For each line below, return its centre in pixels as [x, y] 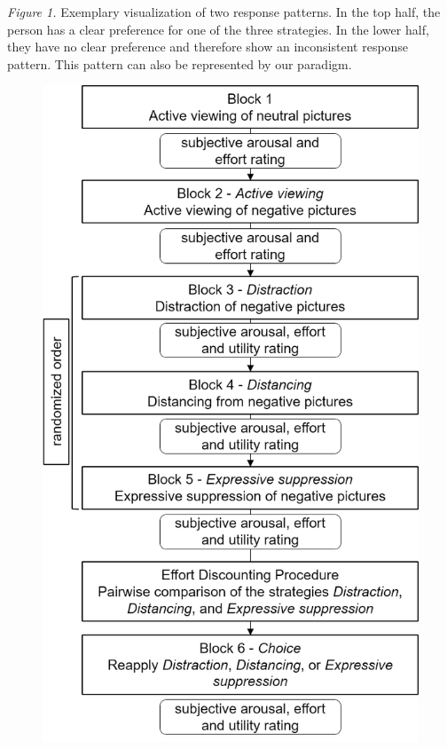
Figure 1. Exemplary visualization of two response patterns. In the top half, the [224, 12]
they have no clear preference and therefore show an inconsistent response [208, 47]
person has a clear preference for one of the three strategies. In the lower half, [218, 29]
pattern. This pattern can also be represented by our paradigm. [180, 63]
